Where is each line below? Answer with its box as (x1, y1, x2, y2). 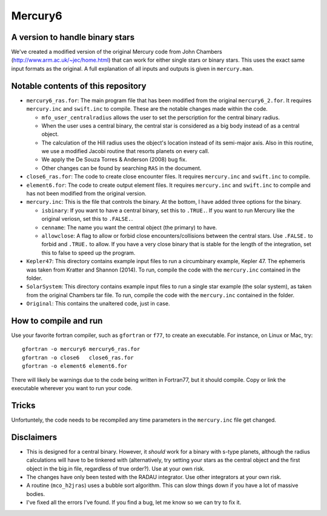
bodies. (26, 490, 45, 497)
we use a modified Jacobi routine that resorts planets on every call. (41, 148, 210, 155)
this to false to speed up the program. (41, 249, 136, 256)
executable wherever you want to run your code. (11, 384, 133, 391)
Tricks (11, 400, 36, 411)
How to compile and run (11, 315, 103, 326)
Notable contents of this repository (11, 80, 147, 91)
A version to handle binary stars (11, 32, 135, 42)
